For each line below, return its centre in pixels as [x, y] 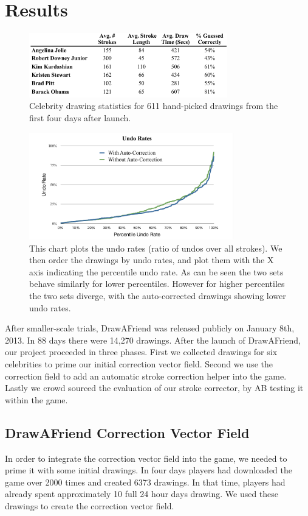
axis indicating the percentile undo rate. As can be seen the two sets [156, 271]
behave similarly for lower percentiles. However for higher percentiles [157, 284]
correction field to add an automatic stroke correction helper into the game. [146, 376]
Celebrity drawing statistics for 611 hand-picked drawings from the [154, 106]
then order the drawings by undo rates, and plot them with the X [152, 260]
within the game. [36, 399]
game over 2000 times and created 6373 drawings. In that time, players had [145, 482]
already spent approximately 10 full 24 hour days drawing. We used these [142, 494]
